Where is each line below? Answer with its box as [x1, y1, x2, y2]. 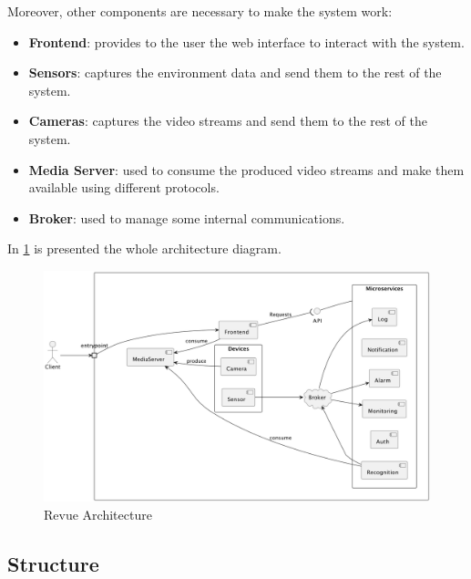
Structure [7, 549, 99, 577]
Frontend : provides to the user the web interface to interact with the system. [28, 32, 465, 51]
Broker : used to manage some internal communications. [28, 208, 345, 227]
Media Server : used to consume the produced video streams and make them [28, 160, 465, 179]
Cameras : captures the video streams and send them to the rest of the [28, 111, 427, 130]
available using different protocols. [28, 178, 220, 197]
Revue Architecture [44, 504, 152, 523]
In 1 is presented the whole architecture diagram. [7, 239, 282, 258]
